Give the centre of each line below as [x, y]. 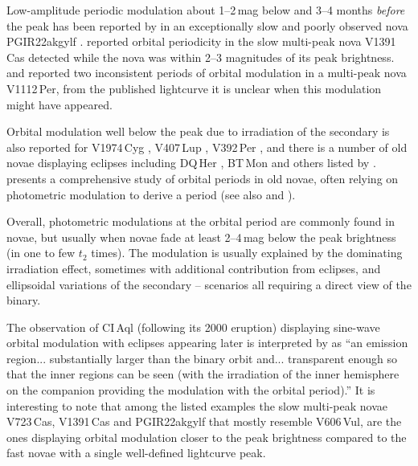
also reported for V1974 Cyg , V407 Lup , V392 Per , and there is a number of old [207, 147]
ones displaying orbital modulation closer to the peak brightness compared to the [207, 437]
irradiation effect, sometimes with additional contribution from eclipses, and [194, 268]
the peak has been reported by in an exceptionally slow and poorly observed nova [207, 25]
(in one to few [41, 253]
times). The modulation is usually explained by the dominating [247, 253]
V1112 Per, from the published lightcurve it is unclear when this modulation [194, 88]
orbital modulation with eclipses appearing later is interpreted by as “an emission [207, 343]
